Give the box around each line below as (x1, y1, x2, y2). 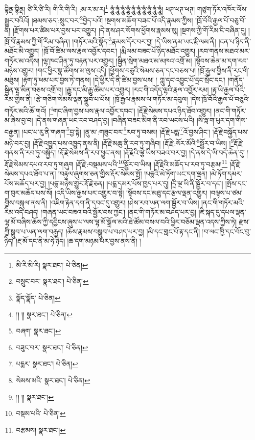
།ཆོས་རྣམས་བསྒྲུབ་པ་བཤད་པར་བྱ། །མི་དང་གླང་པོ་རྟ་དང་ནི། (66, 226, 200, 236)
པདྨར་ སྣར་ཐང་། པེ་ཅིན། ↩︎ (16, 358, 78, 369)
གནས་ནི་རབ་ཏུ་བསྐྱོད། (4, 147, 56, 158)
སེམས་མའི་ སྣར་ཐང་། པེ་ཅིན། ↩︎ (16, 375, 91, 385)
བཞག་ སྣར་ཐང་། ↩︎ (16, 326, 61, 336)
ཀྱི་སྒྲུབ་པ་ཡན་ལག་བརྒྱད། (4, 226, 64, 236)
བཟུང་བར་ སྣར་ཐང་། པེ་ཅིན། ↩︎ (16, 342, 88, 352)
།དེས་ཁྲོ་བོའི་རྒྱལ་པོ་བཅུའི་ (190, 94, 250, 104)
